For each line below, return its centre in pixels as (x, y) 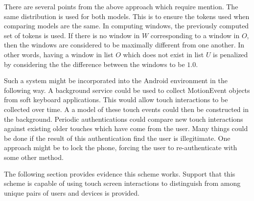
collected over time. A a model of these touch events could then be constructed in (126, 109)
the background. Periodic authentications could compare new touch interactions (124, 119)
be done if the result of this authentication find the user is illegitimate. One (117, 138)
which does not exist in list (163, 54)
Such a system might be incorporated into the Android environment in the (116, 80)
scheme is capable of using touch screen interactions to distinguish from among (122, 183)
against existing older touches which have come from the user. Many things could (126, 128)
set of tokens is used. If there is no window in (72, 35)
